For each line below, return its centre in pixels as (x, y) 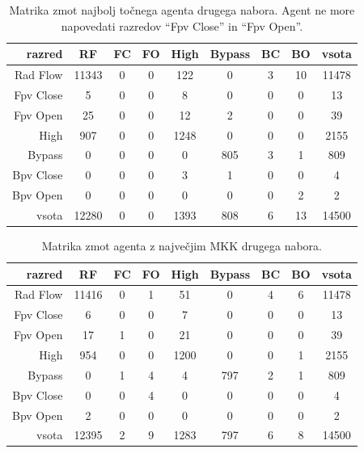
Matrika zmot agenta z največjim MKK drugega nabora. (182, 246)
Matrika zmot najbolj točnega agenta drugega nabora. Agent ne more (182, 10)
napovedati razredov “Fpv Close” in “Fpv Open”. (182, 25)
